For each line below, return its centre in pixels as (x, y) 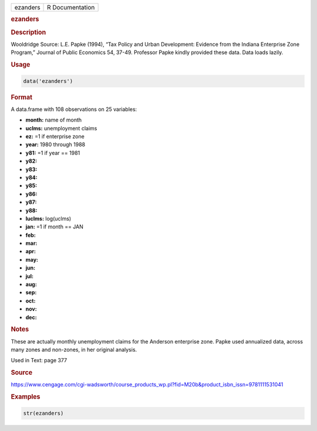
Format (21, 97)
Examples (26, 397)
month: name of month (54, 120)
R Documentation (71, 7)
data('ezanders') (48, 81)
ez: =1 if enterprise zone (55, 136)
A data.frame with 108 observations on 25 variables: (74, 109)
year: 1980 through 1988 (55, 144)
